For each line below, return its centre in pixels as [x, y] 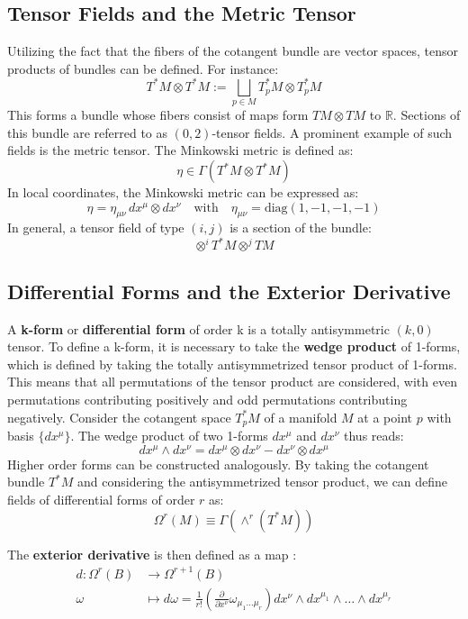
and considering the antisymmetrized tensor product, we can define [263, 482]
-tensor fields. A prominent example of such [332, 132]
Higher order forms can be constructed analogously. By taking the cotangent [218, 464]
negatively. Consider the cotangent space [119, 417]
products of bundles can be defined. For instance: [143, 68]
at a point [385, 417]
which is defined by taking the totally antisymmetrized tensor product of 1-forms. [232, 364]
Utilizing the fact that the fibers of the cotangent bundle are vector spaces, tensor [233, 51]
